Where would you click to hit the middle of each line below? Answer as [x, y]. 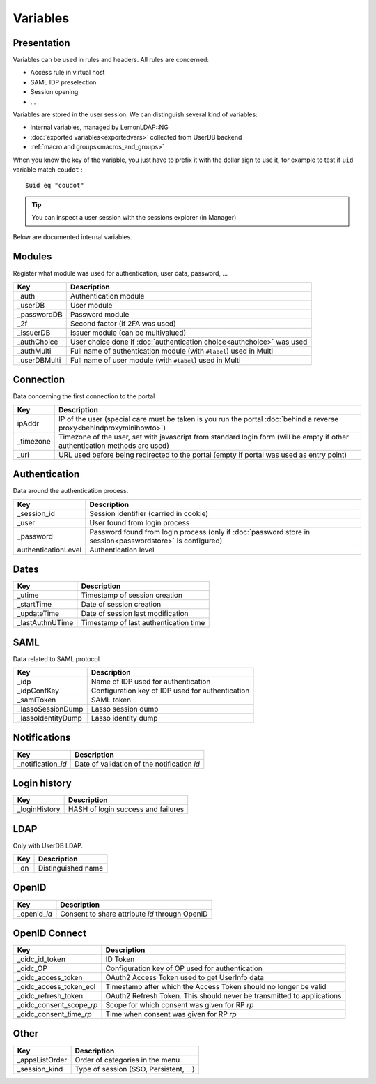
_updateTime [38, 614]
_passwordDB [40, 314]
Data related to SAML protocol [56, 658]
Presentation [41, 43]
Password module [100, 314]
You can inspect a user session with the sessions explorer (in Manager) [134, 218]
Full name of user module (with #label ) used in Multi [155, 360]
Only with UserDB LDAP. [48, 845]
